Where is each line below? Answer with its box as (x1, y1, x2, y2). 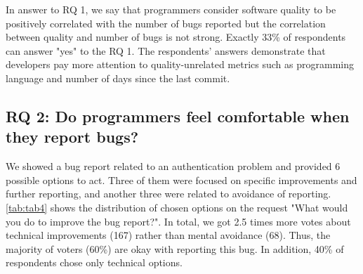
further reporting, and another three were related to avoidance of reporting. (6, 186, 331, 201)
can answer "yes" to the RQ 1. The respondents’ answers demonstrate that (6, 43, 326, 58)
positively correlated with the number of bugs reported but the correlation (6, 15, 326, 30)
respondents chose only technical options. (6, 255, 183, 270)
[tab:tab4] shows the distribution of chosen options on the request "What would (6, 200, 348, 214)
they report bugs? (6, 126, 139, 148)
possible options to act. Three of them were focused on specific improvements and (6, 172, 357, 187)
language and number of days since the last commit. (6, 70, 230, 85)
